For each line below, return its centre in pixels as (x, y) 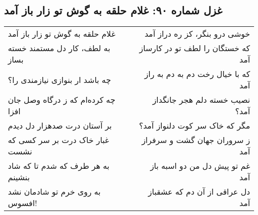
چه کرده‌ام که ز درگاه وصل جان (62, 100)
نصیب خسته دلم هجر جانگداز (201, 100)
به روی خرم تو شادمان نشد (54, 192)
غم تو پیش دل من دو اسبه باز (200, 166)
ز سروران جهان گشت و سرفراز (196, 140)
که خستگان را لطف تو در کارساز (194, 48)
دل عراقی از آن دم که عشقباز (199, 192)
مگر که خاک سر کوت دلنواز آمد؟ (194, 126)
